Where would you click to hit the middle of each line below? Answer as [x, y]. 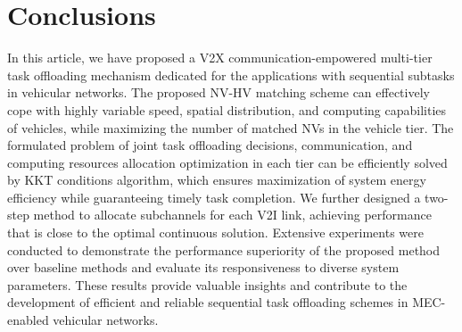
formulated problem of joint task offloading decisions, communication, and [210, 145]
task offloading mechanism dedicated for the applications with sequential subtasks [231, 75]
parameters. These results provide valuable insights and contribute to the [207, 284]
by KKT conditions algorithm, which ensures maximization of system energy [217, 180]
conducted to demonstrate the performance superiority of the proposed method [224, 249]
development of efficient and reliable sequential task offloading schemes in [208, 302]
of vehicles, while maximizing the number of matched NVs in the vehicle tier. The [231, 127]
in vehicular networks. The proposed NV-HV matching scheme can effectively [219, 92]
